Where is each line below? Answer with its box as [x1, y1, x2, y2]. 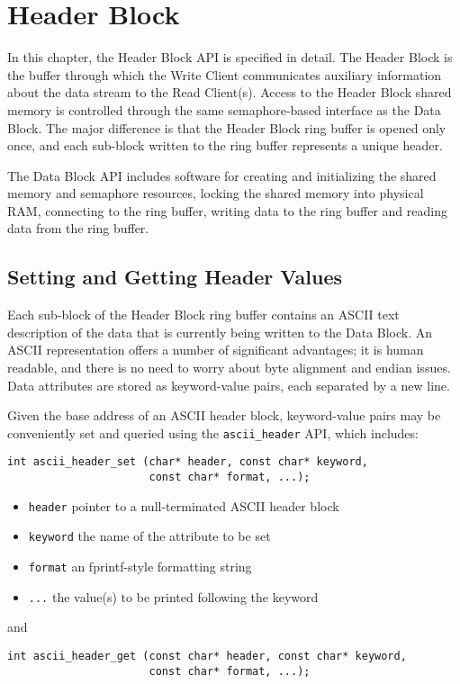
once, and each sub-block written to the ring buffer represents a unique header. [7, 136, 443, 155]
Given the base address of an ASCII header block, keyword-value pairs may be [7, 406, 441, 425]
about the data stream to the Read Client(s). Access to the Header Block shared [7, 83, 452, 102]
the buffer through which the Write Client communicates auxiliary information [7, 65, 442, 84]
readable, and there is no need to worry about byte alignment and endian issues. [7, 358, 451, 377]
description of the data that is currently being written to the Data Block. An [7, 322, 433, 341]
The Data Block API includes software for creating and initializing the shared [7, 166, 437, 184]
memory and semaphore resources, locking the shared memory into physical [7, 184, 424, 202]
